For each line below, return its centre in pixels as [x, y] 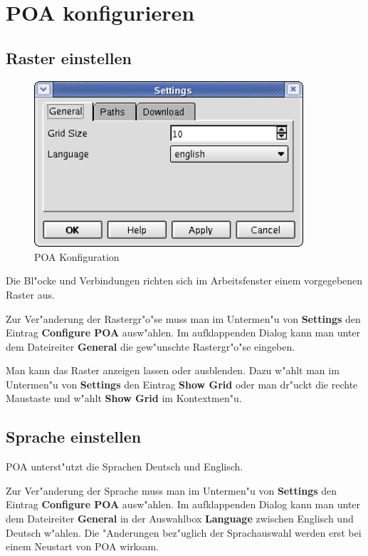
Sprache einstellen [74, 437]
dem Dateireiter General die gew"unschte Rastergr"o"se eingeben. [151, 346]
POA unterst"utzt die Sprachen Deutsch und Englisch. [125, 467]
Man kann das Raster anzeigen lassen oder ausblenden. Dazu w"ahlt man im [173, 370]
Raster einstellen [69, 57]
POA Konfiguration [77, 256]
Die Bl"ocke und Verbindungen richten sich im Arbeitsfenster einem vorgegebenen [184, 280]
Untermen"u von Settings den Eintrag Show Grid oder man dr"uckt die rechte [182, 384]
